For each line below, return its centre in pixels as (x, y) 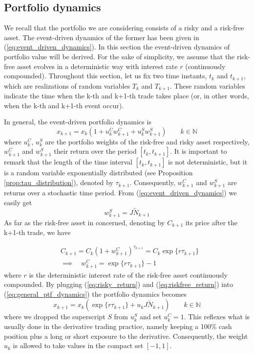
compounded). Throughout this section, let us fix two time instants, (106, 76)
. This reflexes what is (217, 317)
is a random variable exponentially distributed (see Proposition (98, 173)
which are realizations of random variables (67, 85)
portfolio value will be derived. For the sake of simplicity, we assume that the (119, 56)
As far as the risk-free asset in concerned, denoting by (85, 222)
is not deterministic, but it (208, 162)
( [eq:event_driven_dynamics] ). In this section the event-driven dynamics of (117, 47)
